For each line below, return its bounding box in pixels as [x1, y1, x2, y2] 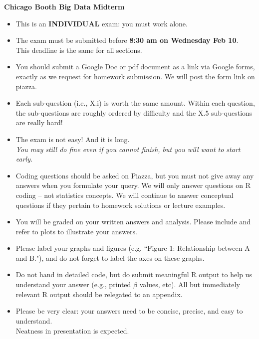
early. [15, 154, 33, 164]
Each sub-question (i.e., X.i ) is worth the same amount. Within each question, [15, 98, 255, 108]
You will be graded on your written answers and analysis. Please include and [15, 216, 251, 227]
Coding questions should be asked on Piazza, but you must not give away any [15, 170, 254, 180]
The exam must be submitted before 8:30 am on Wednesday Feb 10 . [15, 35, 239, 45]
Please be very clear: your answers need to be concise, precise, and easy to [15, 306, 243, 316]
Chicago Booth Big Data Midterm [4, 1, 125, 11]
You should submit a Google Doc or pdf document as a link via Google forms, [15, 61, 255, 72]
